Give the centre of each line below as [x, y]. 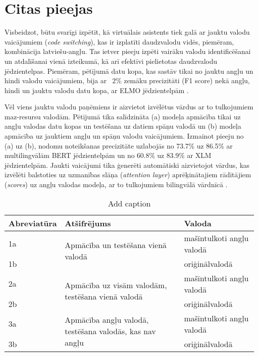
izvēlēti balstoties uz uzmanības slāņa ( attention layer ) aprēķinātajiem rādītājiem [128, 175]
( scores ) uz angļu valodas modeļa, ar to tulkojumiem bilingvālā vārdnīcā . [116, 184]
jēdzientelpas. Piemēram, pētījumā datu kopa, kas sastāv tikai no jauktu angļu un [129, 71]
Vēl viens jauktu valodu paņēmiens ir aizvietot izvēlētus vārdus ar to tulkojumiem [129, 107]
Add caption [129, 203]
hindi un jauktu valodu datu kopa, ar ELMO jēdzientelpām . [97, 90]
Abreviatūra [33, 223]
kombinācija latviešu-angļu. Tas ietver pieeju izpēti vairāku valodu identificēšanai [128, 51]
